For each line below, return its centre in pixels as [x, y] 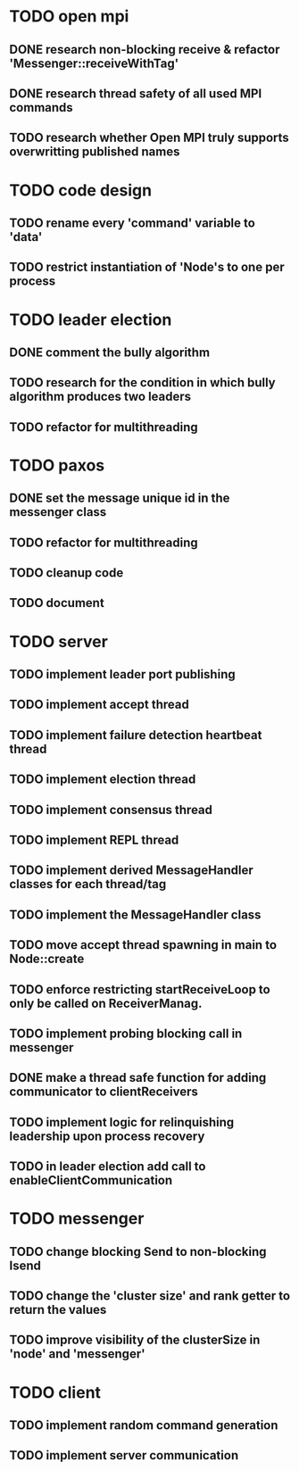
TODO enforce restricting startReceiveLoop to [140, 989]
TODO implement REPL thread [94, 839]
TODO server [59, 641]
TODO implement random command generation [144, 1425]
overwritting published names [95, 152]
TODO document [57, 603]
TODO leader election [91, 320]
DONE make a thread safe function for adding [138, 1078]
